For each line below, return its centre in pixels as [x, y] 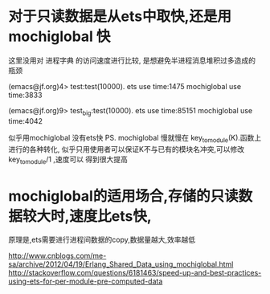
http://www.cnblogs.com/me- [57, 256]
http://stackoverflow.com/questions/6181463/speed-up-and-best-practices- [135, 273]
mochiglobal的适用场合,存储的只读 [123, 196]
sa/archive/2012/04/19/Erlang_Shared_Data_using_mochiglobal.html [121, 264]
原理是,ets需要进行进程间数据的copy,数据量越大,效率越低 [102, 240]
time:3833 [25, 95]
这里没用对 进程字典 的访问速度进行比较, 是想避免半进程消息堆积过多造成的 [132, 60]
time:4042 [25, 120]
